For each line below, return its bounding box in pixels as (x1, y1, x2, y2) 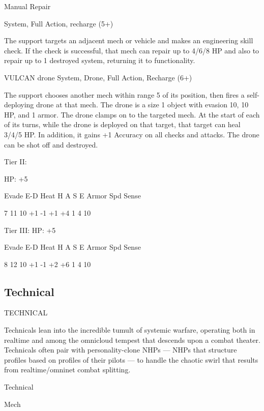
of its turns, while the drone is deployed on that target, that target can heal (4, 119, 241, 130)
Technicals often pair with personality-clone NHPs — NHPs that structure (4, 344, 237, 355)
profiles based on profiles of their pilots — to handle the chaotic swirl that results (4, 354, 258, 365)
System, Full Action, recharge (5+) (4, 18, 113, 28)
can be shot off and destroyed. (4, 139, 98, 150)
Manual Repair (4, 1, 51, 11)
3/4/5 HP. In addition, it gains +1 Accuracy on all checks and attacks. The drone (4, 129, 259, 139)
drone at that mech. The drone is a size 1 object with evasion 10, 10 (36, 99, 249, 110)
